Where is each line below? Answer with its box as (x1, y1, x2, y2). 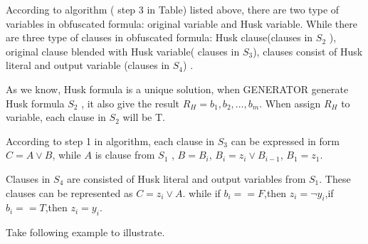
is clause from (95, 147, 155, 162)
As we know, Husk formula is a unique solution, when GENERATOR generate (6, 81, 349, 96)
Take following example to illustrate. (6, 225, 165, 240)
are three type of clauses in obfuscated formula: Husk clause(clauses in (6, 30, 313, 45)
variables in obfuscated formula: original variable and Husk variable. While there (6, 16, 358, 31)
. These (319, 171, 351, 186)
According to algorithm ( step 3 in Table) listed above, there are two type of (6, 2, 340, 16)
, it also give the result (81, 95, 180, 110)
